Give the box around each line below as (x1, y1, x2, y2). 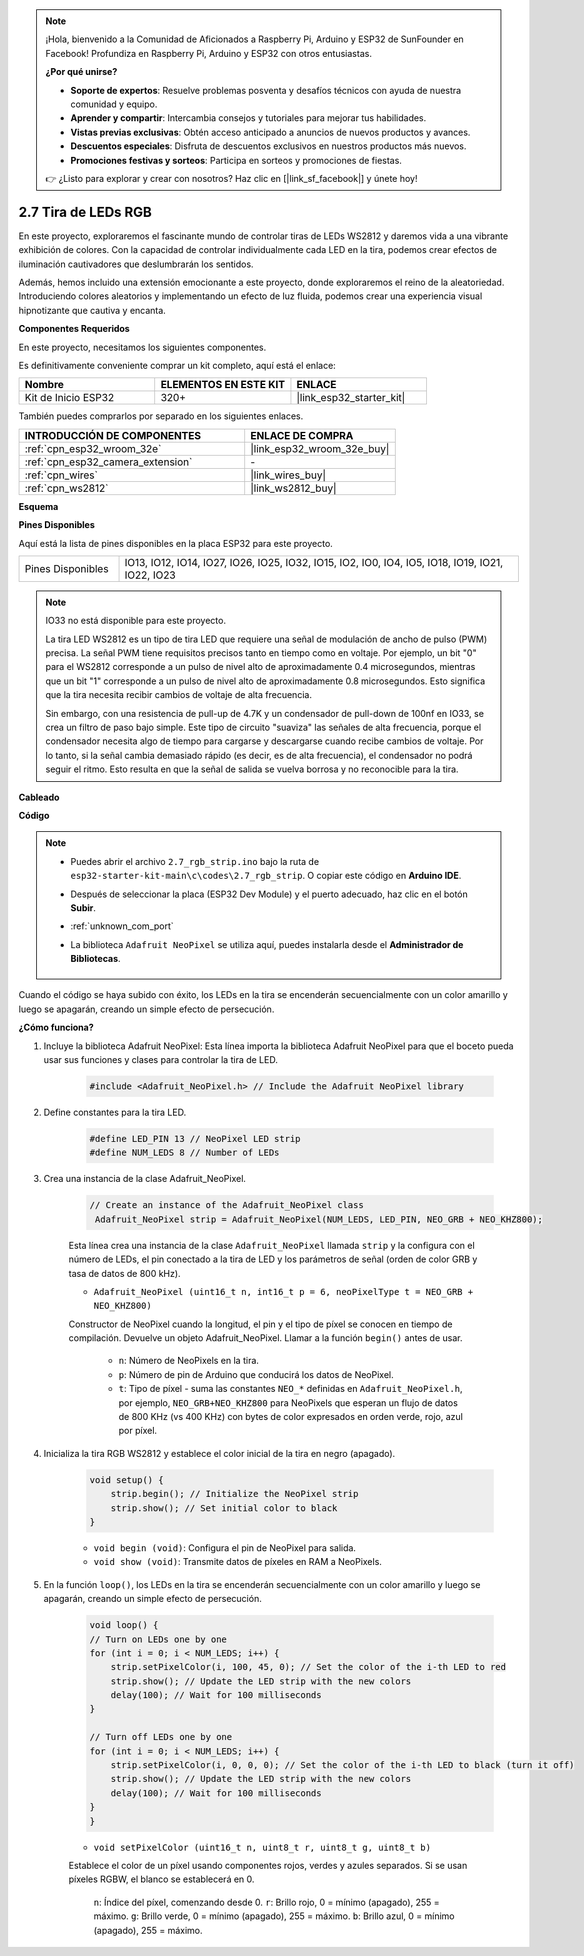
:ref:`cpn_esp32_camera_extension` (24, 455, 193, 469)
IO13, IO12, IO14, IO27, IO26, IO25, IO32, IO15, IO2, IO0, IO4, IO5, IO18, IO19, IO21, (124, 555, 504, 569)
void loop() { (89, 1620, 159, 1631)
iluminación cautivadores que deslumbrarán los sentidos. (18, 258, 254, 270)
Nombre (24, 378, 65, 392)
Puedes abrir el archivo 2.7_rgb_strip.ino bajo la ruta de (70, 855, 320, 867)
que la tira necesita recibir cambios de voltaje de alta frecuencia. (45, 689, 312, 701)
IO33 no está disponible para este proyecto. (45, 615, 227, 627)
